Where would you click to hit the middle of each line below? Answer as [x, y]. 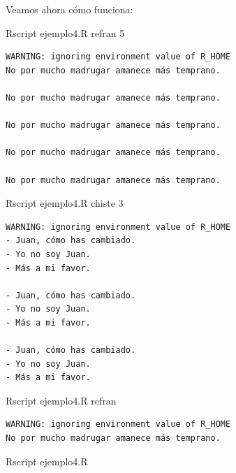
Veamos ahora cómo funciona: [69, 9]
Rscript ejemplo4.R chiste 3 [65, 203]
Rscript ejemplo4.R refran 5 [65, 32]
